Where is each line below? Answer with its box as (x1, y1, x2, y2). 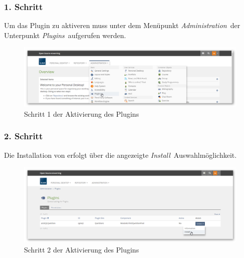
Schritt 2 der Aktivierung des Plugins (24, 244, 139, 254)
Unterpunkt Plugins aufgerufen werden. (4, 30, 126, 40)
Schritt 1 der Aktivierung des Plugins (24, 108, 139, 119)
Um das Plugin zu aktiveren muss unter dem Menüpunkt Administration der (4, 20, 240, 31)
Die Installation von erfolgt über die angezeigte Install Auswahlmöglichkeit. (4, 149, 237, 160)
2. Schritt (4, 130, 43, 142)
